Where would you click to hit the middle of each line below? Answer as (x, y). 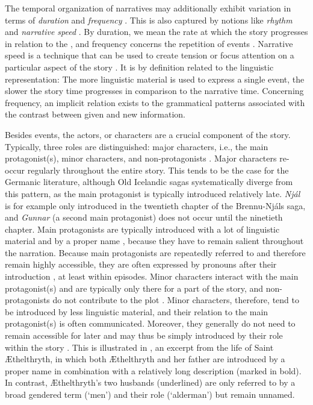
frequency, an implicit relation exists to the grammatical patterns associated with (155, 102)
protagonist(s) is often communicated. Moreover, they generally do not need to (150, 323)
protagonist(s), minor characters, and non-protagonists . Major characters (141, 158)
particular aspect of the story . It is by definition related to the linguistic (139, 67)
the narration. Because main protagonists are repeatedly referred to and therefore (155, 252)
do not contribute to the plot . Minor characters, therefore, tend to (176, 300)
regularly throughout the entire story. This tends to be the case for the (158, 170)
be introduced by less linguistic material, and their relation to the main (137, 311)
